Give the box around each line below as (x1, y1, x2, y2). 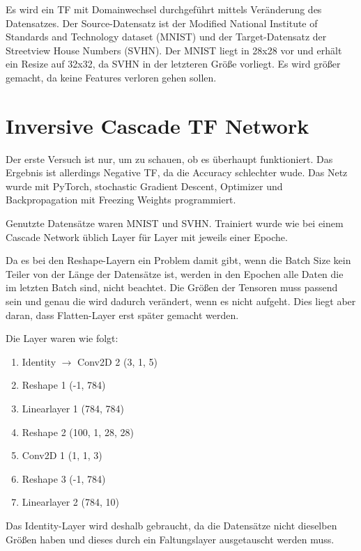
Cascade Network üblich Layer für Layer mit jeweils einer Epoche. (6, 229, 288, 244)
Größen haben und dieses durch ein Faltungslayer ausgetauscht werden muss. (6, 531, 335, 546)
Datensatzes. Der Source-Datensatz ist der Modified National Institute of (6, 15, 318, 30)
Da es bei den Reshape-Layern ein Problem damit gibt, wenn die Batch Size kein (6, 253, 351, 267)
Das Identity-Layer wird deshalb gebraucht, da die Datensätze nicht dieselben (6, 518, 337, 532)
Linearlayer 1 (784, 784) (22, 401, 124, 415)
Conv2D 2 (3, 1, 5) (77, 354, 158, 368)
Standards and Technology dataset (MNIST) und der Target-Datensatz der (6, 29, 327, 44)
